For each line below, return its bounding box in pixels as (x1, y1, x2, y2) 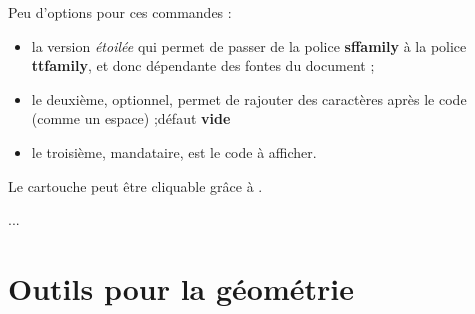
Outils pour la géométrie (8, 267, 354, 308)
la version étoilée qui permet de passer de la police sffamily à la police (31, 35, 467, 56)
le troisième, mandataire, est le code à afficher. (31, 141, 317, 162)
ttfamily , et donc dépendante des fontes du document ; (31, 55, 375, 76)
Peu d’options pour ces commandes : (8, 2, 232, 22)
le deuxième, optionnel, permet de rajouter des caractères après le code (31, 88, 467, 109)
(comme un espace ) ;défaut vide (31, 108, 231, 129)
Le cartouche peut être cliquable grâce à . (8, 175, 263, 196)
